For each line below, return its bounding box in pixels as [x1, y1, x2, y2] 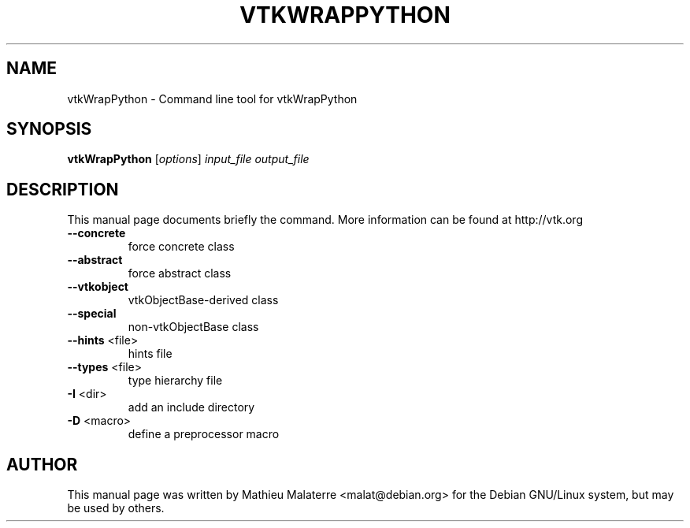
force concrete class [128, 240, 235, 254]
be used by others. [67, 501, 165, 515]
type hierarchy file [128, 374, 223, 388]
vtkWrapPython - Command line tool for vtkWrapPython [67, 91, 358, 106]
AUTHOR [6, 454, 78, 474]
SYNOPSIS [6, 119, 92, 139]
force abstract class [128, 266, 232, 281]
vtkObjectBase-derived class [128, 293, 279, 307]
